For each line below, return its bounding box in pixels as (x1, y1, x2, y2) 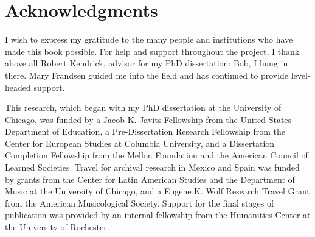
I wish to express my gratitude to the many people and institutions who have (5, 33, 293, 46)
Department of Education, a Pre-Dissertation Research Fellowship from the (5, 125, 285, 138)
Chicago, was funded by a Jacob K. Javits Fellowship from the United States (5, 113, 292, 126)
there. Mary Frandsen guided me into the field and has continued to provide (5, 68, 289, 81)
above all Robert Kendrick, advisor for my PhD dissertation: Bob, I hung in (5, 57, 288, 69)
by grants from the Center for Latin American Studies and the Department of (5, 172, 295, 185)
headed (5, 80, 31, 93)
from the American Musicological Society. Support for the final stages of (5, 196, 274, 209)
